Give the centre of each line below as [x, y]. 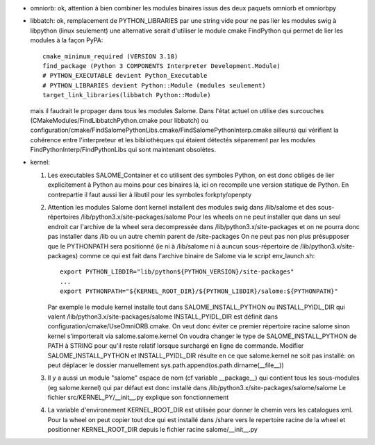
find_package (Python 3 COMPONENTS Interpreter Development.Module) [161, 66]
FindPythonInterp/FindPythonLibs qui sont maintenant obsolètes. [123, 150]
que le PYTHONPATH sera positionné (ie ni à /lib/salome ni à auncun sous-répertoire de [173, 246]
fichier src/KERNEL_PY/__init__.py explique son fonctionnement [138, 397]
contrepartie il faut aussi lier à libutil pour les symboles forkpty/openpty [150, 194]
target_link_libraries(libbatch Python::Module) [127, 95]
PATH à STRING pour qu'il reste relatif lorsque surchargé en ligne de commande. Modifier [176, 346]
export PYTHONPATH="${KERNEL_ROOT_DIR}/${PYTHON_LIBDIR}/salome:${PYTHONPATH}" [199, 291]
